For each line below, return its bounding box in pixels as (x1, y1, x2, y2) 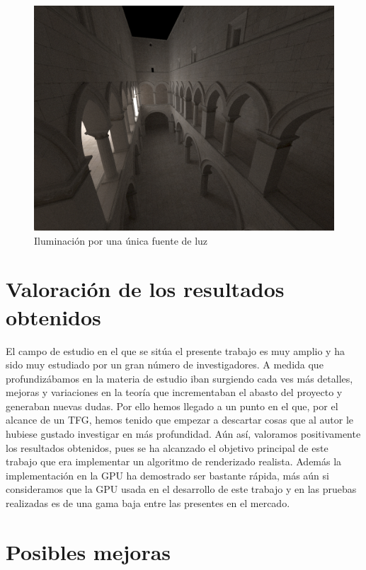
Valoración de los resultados (6, 274, 285, 303)
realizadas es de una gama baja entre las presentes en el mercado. (6, 496, 290, 511)
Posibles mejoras (6, 537, 171, 566)
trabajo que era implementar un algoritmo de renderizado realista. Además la (6, 454, 342, 469)
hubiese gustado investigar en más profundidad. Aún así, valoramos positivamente (6, 426, 361, 441)
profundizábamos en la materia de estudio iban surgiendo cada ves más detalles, (6, 371, 353, 385)
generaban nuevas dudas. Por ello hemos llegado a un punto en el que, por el (6, 398, 338, 413)
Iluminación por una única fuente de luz (34, 233, 208, 248)
